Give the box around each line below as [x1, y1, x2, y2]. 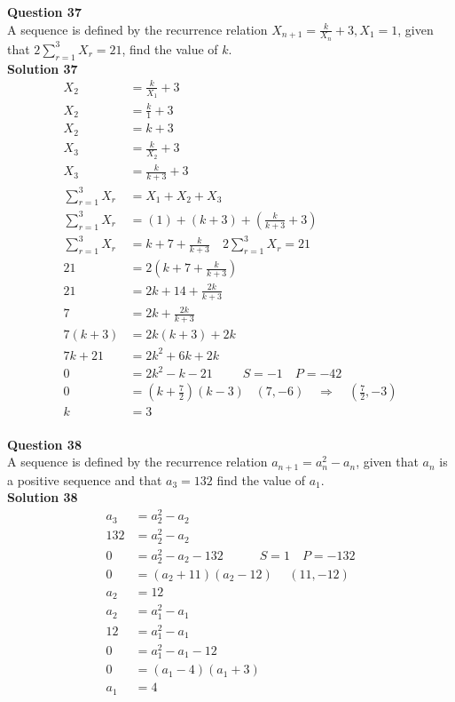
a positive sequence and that [7, 470, 162, 489]
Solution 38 [7, 488, 78, 507]
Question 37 [7, 3, 82, 20]
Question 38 [7, 435, 82, 453]
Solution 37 [7, 59, 78, 77]
